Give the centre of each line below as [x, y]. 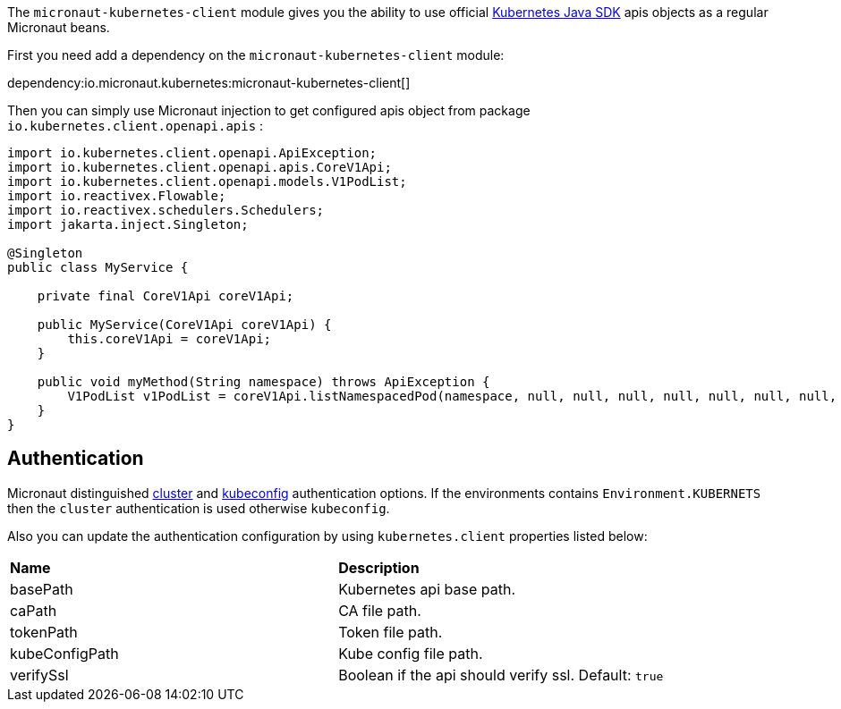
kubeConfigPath [64, 653]
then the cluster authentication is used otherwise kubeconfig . [199, 508]
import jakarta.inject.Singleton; [128, 224]
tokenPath [44, 632]
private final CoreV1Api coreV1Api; [166, 296]
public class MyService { [98, 267]
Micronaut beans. [59, 27]
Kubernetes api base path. [427, 589]
